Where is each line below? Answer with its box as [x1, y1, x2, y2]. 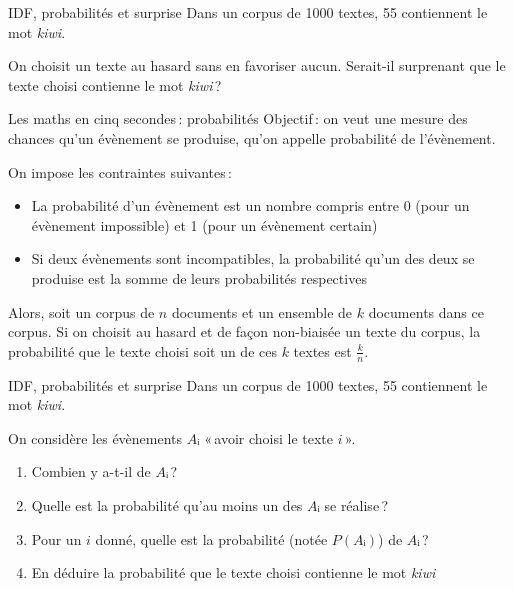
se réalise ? [324, 494, 389, 515]
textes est [293, 340, 352, 361]
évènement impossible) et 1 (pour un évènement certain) [31, 214, 378, 235]
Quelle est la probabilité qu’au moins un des [31, 494, 303, 515]
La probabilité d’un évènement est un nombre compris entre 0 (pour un [31, 195, 470, 216]
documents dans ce [368, 301, 484, 322]
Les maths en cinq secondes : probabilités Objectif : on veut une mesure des [8, 108, 468, 129]
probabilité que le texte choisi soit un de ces [8, 340, 277, 361]
